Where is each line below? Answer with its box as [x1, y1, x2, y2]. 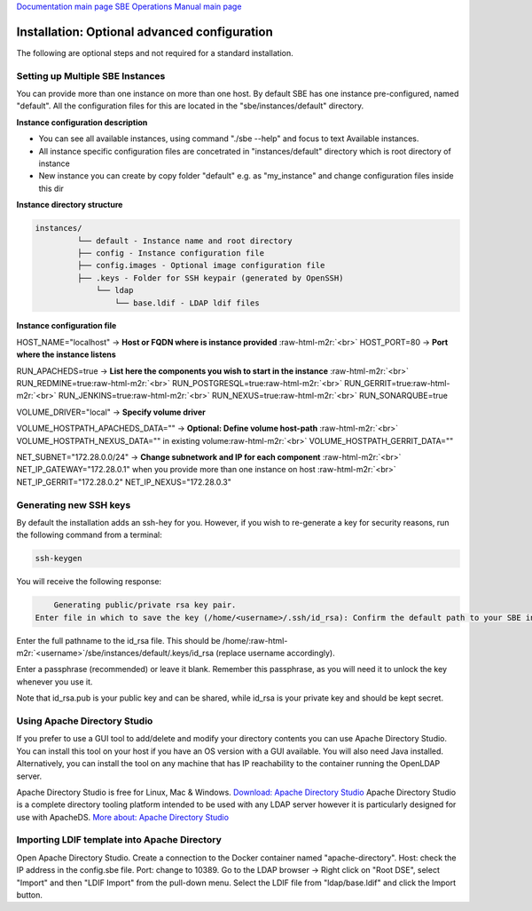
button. [16, 890, 43, 900]
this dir [38, 183, 64, 194]
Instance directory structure [16, 200, 123, 210]
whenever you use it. [16, 676, 93, 687]
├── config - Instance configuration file [76, 248, 265, 257]
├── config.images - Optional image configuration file [76, 260, 325, 271]
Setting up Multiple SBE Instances [16, 69, 166, 82]
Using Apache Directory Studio [16, 715, 153, 727]
